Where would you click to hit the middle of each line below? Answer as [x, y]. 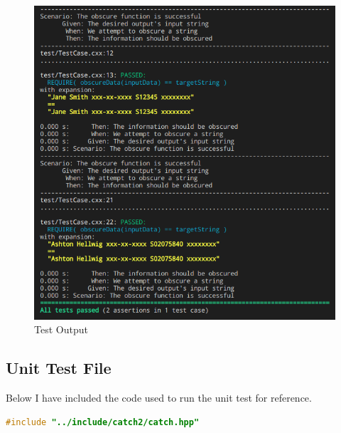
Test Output [61, 329]
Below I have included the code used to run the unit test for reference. [159, 398]
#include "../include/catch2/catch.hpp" [103, 422]
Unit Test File [59, 368]
